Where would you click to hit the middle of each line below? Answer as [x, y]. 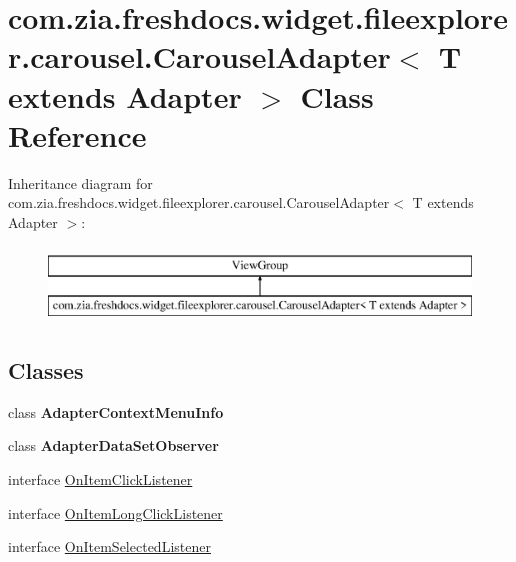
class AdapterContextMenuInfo [116, 411]
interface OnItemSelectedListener [109, 546]
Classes [46, 370]
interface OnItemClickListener [100, 479]
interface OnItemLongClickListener [115, 512]
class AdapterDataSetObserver [113, 445]
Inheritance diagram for [80, 182]
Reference [77, 134]
